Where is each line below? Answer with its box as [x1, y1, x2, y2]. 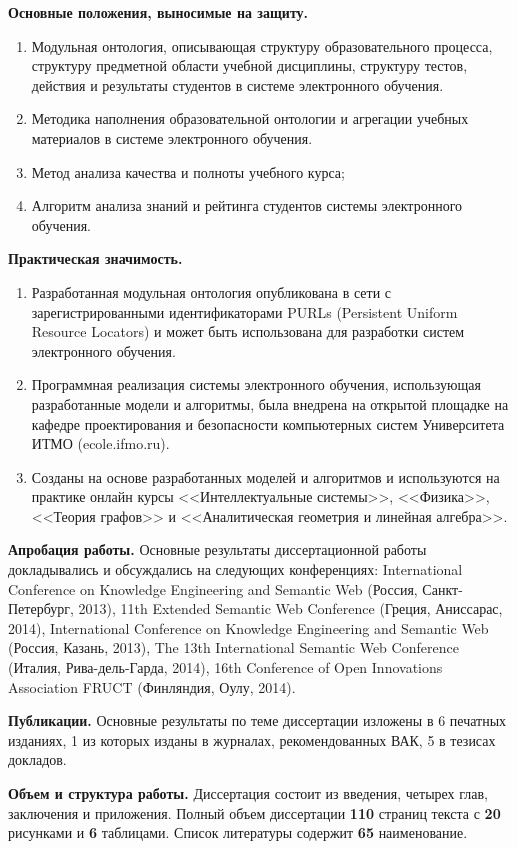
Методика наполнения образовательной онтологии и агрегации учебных [31, 108, 469, 129]
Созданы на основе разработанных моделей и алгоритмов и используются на [31, 466, 500, 487]
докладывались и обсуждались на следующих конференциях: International [8, 559, 463, 580]
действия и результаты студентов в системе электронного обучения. [31, 74, 444, 95]
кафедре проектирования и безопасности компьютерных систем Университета [31, 413, 505, 434]
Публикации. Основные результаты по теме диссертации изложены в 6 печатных [8, 710, 507, 731]
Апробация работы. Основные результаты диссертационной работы [8, 539, 427, 560]
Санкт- [422, 578, 463, 599]
